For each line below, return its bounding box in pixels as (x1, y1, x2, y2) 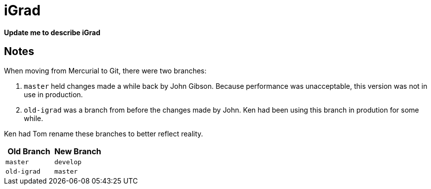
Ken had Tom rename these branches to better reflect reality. (4, 129, 203, 138)
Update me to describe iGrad (4, 28, 101, 37)
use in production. (24, 90, 83, 99)
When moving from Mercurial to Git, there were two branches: (4, 66, 207, 75)
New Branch (54, 146, 101, 156)
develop (54, 158, 82, 166)
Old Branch (7, 146, 51, 156)
